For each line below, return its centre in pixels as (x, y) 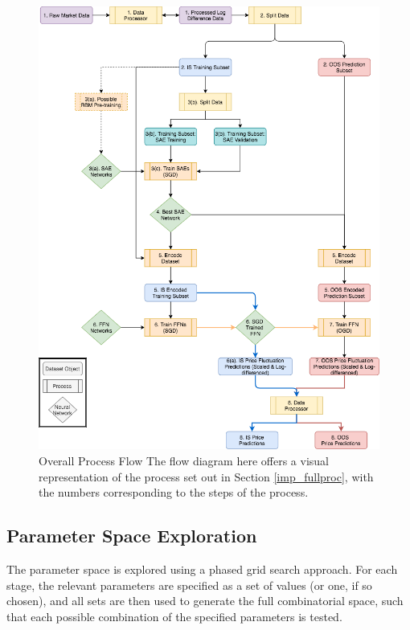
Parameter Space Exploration (132, 536)
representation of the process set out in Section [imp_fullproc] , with (206, 476)
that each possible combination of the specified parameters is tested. (174, 616)
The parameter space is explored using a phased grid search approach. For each (202, 569)
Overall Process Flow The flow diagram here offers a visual (184, 461)
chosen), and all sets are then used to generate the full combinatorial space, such (205, 601)
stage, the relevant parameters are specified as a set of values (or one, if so (189, 585)
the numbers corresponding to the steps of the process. (174, 492)
